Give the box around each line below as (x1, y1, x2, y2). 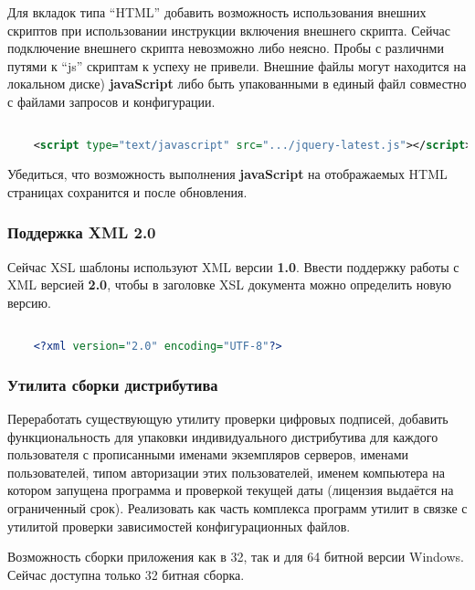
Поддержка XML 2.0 (7, 221, 156, 244)
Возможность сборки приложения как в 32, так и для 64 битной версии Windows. (7, 547, 464, 566)
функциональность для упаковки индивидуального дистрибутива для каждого (7, 427, 438, 446)
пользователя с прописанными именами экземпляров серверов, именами (7, 445, 409, 464)
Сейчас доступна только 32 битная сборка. (7, 564, 245, 584)
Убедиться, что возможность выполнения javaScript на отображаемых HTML (7, 164, 448, 184)
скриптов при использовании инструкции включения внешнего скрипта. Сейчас (7, 20, 450, 39)
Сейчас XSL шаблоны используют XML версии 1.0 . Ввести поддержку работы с (7, 257, 459, 276)
